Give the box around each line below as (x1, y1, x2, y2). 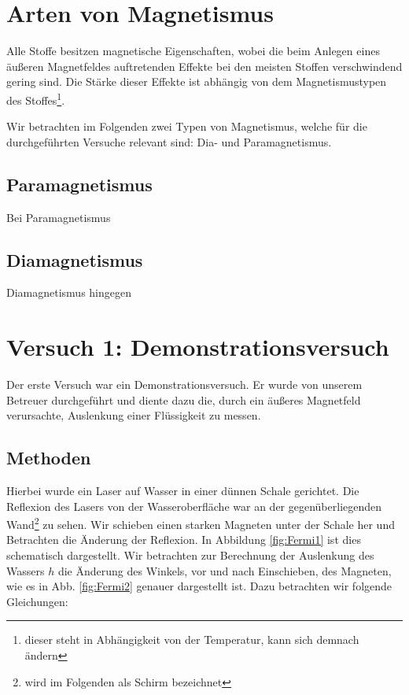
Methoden (6, 445, 91, 470)
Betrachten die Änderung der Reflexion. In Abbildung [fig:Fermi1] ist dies (6, 531, 361, 548)
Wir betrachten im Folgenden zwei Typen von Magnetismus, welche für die (6, 118, 367, 135)
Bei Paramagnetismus (6, 209, 111, 225)
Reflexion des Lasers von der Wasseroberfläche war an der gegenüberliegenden (6, 497, 382, 514)
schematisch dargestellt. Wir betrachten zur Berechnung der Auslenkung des (6, 547, 374, 564)
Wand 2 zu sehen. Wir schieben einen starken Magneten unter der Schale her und (6, 514, 395, 532)
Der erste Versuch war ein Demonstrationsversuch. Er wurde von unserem (6, 376, 363, 393)
